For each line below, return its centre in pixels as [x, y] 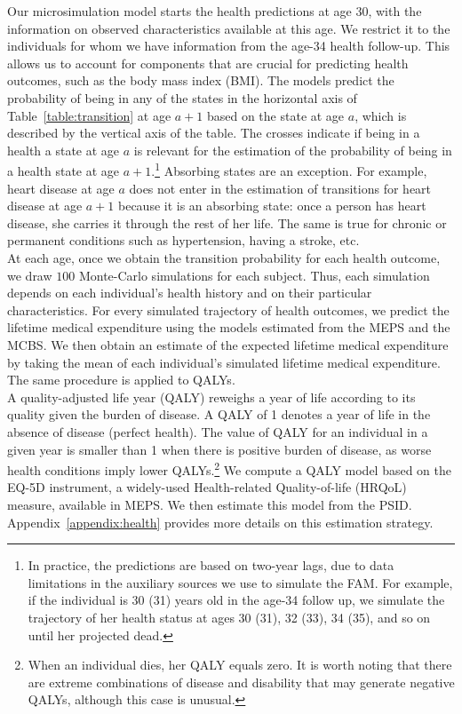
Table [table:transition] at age [89, 115]
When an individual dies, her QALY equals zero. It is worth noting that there [240, 665]
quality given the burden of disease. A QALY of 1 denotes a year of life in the [219, 414]
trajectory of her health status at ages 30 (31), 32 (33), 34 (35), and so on [229, 617]
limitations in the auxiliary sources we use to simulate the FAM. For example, [240, 582]
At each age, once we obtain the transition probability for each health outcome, [224, 257]
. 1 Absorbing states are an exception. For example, [289, 169]
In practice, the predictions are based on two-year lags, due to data [211, 565]
